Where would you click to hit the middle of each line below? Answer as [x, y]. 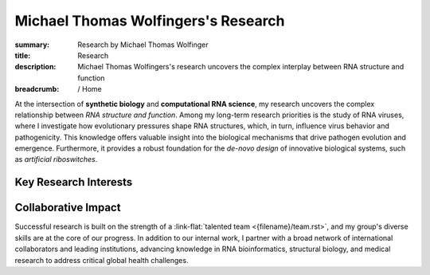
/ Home [90, 89]
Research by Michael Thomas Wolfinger [143, 45]
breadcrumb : [37, 89]
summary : [32, 45]
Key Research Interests [74, 182]
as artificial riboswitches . [56, 159]
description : [35, 67]
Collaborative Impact [68, 208]
